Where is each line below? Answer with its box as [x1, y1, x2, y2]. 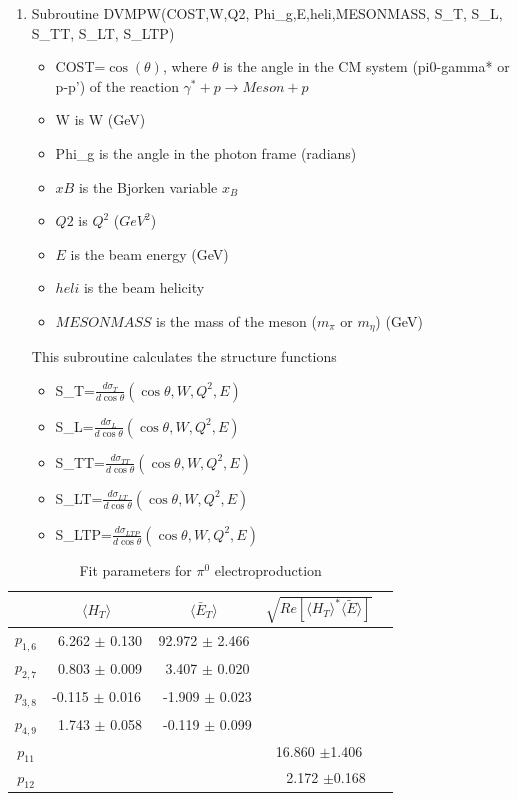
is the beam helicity [83, 277, 205, 298]
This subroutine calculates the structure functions [31, 346, 337, 367]
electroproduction [214, 559, 322, 580]
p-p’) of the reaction [55, 75, 179, 96]
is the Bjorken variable [78, 176, 218, 197]
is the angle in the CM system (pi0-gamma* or [223, 56, 510, 77]
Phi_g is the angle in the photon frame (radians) [55, 142, 357, 163]
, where [162, 56, 208, 77]
